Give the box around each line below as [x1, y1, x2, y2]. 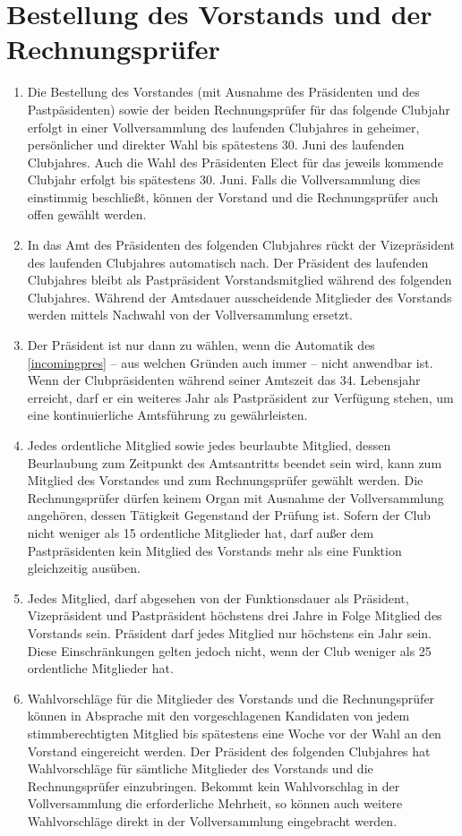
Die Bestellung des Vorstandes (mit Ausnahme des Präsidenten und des [27, 82, 420, 101]
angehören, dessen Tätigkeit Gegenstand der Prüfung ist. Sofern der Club [27, 506, 431, 525]
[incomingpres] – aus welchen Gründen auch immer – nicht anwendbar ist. [27, 353, 433, 371]
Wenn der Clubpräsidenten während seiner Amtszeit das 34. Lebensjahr [27, 371, 421, 389]
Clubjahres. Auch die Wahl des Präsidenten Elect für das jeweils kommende [27, 152, 443, 171]
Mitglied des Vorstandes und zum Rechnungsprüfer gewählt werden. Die [27, 471, 423, 490]
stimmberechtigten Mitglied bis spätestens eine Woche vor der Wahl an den [27, 723, 441, 742]
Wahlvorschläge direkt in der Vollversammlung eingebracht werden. [27, 811, 398, 830]
